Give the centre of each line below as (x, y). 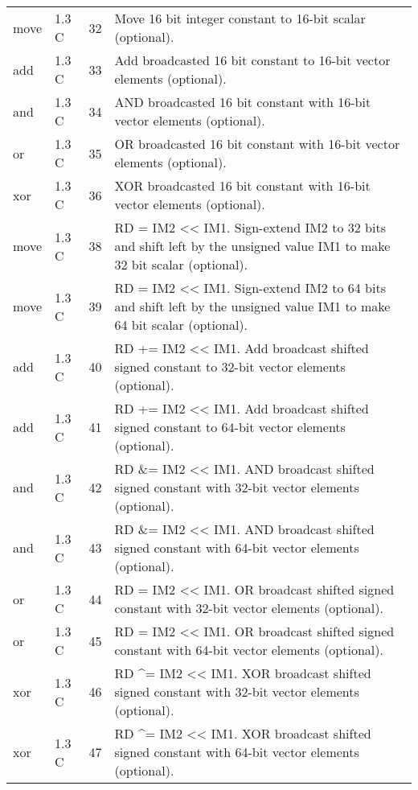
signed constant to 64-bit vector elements (230, 427)
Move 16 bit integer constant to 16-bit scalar (240, 18)
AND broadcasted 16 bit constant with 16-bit (243, 102)
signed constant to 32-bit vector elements (230, 366)
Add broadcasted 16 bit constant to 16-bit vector (252, 60)
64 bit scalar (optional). (181, 325)
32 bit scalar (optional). (181, 264)
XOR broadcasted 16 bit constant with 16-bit (242, 185)
